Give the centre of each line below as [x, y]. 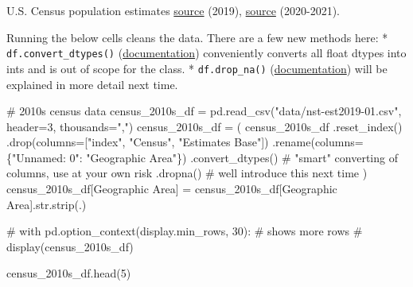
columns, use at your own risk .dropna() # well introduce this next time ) [187, 173]
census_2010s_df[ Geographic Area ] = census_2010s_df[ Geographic [172, 189]
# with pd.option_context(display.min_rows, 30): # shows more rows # [185, 231]
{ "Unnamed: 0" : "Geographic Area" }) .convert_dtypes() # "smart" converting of [202, 157]
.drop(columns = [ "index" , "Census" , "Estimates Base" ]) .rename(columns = [185, 142]
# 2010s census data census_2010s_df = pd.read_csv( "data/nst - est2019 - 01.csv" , [204, 111]
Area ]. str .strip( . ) [47, 204]
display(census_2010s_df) [70, 246]
